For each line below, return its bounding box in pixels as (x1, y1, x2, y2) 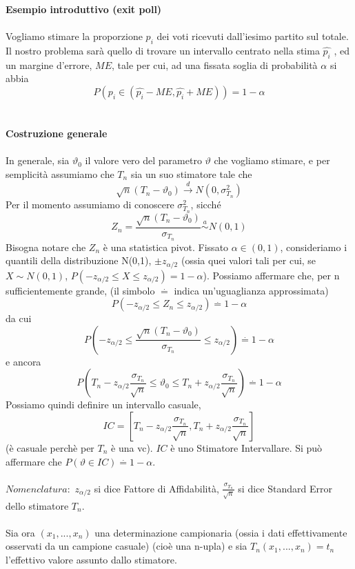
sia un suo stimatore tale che (130, 166, 252, 181)
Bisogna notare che (6, 239, 86, 254)
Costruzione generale (6, 126, 108, 141)
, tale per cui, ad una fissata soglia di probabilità (112, 57, 318, 72)
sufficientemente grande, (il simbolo (6, 283, 155, 297)
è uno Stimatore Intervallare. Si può (170, 440, 323, 455)
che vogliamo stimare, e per (214, 153, 330, 168)
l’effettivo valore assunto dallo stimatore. (6, 552, 177, 567)
